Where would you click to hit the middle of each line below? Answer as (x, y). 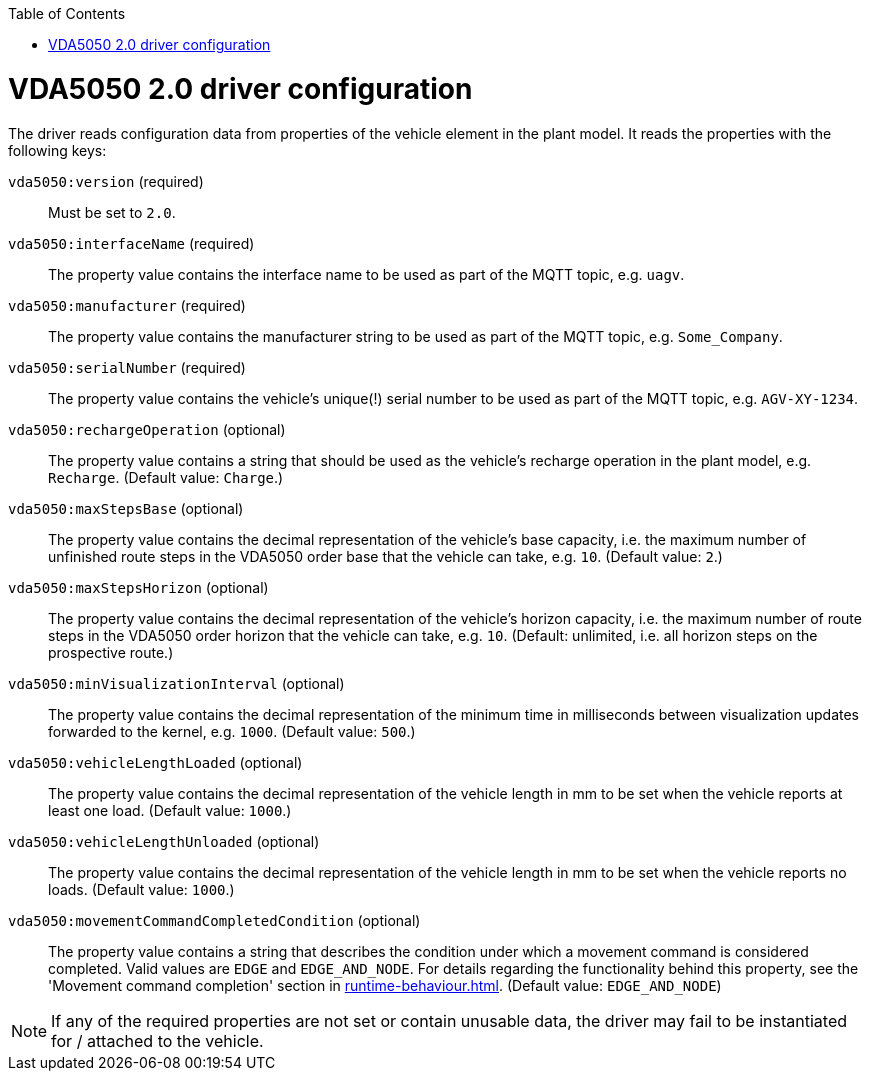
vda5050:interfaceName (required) (131, 243)
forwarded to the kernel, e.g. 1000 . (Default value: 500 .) (232, 731)
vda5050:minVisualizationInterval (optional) (176, 683)
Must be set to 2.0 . (112, 212)
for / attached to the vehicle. (157, 1040)
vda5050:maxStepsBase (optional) (126, 508)
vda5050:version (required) (106, 181)
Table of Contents (67, 13)
